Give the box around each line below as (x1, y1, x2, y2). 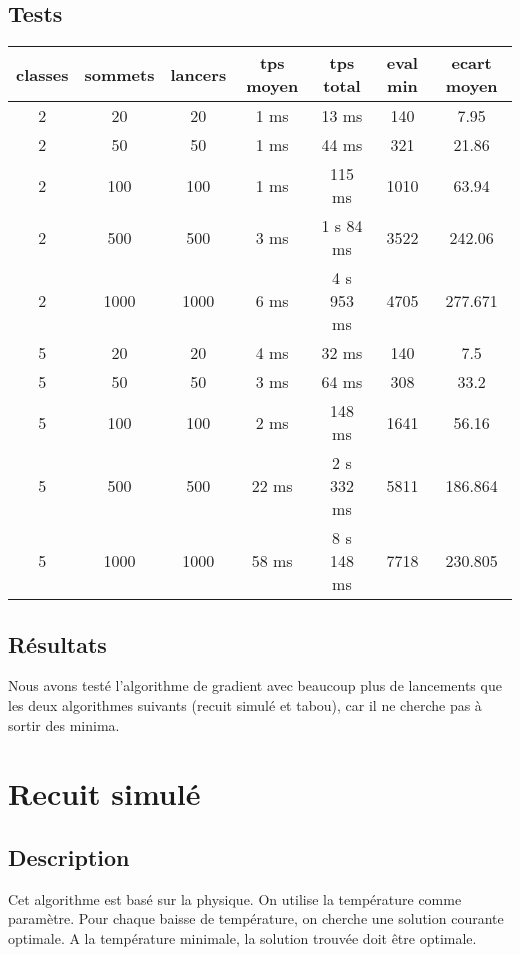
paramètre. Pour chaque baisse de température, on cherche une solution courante (8, 908, 504, 929)
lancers (170, 62, 227, 86)
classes (16, 62, 69, 86)
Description (8, 841, 130, 872)
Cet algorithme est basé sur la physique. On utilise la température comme (8, 888, 462, 909)
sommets (84, 62, 155, 86)
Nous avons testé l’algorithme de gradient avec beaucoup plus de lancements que (8, 675, 502, 696)
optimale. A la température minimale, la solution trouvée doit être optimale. (8, 927, 477, 948)
